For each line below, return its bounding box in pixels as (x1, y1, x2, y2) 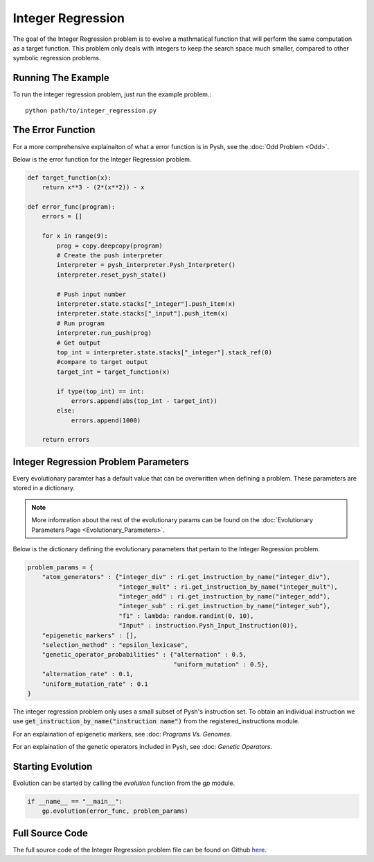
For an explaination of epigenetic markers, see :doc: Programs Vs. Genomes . (12, 730, 232, 738)
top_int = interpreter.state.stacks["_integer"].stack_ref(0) (56, 348, 273, 356)
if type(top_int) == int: (56, 387, 145, 395)
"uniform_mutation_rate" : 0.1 (42, 680, 148, 688)
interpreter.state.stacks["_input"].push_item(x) (56, 309, 229, 318)
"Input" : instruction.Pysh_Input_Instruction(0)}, (118, 621, 298, 630)
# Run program (56, 319, 105, 327)
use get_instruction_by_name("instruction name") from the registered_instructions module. (12, 717, 300, 725)
